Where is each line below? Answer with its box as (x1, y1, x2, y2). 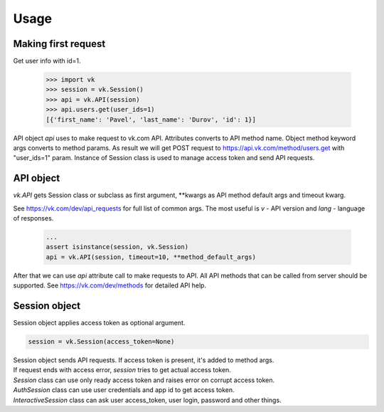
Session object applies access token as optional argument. (13, 319, 186, 327)
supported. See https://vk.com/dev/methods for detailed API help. (13, 281, 206, 290)
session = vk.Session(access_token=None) (28, 338, 175, 346)
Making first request (13, 38, 106, 50)
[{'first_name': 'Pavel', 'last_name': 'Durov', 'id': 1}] (46, 115, 256, 124)
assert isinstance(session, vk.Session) (46, 243, 188, 251)
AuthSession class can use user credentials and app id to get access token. (13, 386, 235, 394)
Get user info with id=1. (13, 57, 81, 65)
